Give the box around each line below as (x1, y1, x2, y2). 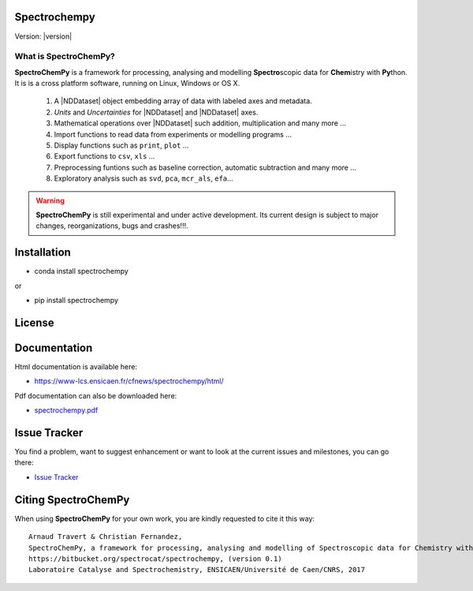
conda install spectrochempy (34, 267, 129, 276)
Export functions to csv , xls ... (54, 151, 155, 161)
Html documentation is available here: (14, 361, 138, 371)
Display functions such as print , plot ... (54, 140, 189, 150)
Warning (35, 196, 65, 205)
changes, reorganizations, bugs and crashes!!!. (35, 221, 188, 230)
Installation (14, 245, 71, 260)
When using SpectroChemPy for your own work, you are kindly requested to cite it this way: (14, 514, 315, 523)
